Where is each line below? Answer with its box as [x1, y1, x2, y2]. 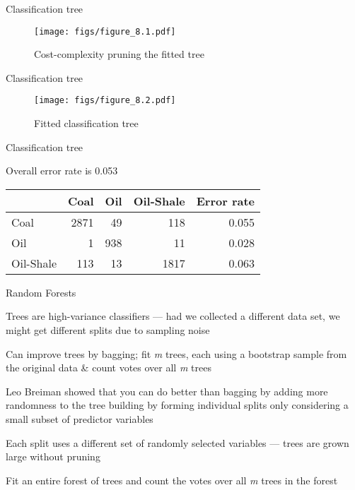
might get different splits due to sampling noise [6, 323, 210, 337]
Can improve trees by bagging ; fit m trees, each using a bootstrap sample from [6, 346, 347, 361]
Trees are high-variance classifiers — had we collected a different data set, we [6, 309, 340, 323]
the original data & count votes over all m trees [6, 360, 211, 375]
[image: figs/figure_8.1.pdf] [34, 26, 176, 37]
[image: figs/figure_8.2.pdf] [34, 95, 176, 106]
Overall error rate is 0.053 [6, 163, 118, 178]
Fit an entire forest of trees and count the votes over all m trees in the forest [6, 472, 338, 487]
